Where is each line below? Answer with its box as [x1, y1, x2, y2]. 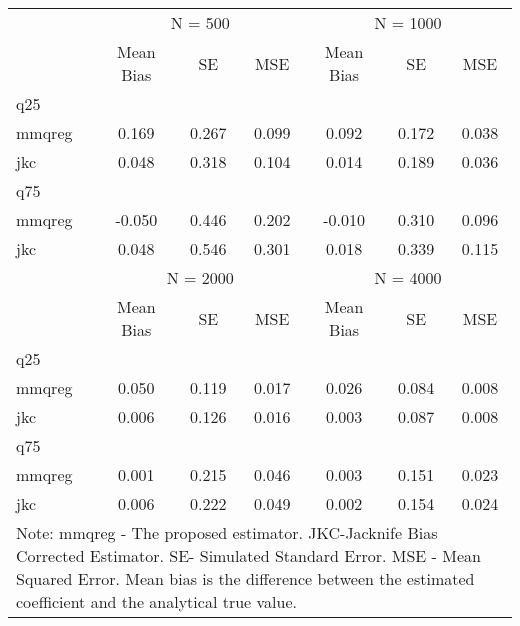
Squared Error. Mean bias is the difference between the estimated [16, 567, 475, 590]
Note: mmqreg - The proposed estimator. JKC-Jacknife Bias [16, 521, 438, 544]
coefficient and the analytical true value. [16, 590, 297, 613]
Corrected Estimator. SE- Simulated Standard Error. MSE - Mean [16, 544, 481, 567]
